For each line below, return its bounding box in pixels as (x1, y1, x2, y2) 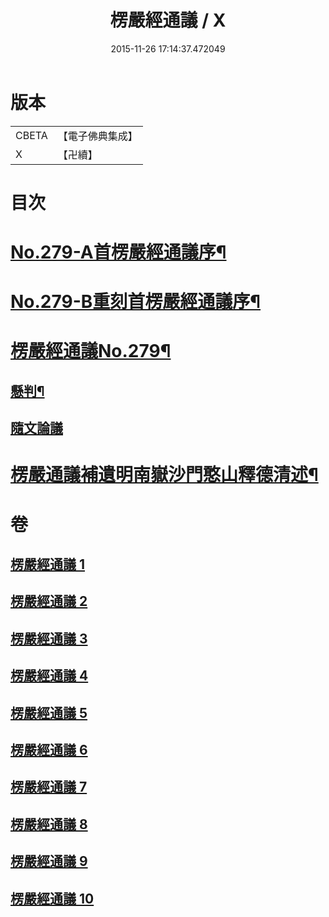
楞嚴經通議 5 (10, 704, 88, 721)
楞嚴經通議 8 (10, 816, 88, 833)
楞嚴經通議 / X (109, 9, 227, 32)
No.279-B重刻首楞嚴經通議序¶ (10, 291, 262, 313)
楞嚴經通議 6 (10, 741, 88, 758)
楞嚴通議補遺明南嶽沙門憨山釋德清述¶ (10, 464, 319, 486)
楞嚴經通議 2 (10, 593, 88, 610)
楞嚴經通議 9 (10, 853, 88, 870)
